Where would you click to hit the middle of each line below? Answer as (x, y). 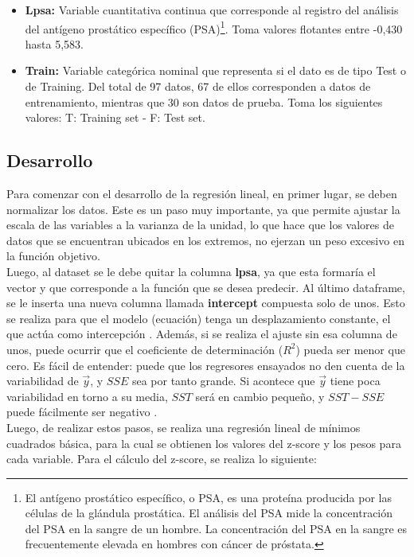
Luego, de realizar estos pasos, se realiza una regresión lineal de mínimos (184, 427)
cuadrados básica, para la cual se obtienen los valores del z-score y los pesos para (204, 443)
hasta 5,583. (54, 43)
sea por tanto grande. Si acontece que (223, 381)
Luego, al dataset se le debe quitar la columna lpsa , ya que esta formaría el (191, 271)
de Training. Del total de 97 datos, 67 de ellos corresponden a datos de (198, 86)
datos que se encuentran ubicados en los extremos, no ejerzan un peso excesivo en (205, 240)
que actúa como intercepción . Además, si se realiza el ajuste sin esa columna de (202, 334)
